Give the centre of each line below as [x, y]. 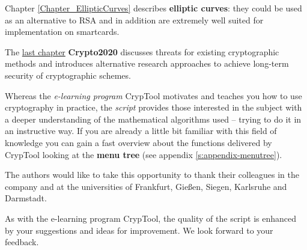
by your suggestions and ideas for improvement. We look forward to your [139, 230]
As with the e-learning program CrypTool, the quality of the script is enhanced [151, 218]
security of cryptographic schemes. [68, 75]
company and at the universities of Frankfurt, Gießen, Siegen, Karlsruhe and [146, 186]
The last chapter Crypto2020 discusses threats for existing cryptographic [142, 51]
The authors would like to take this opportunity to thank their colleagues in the [152, 175]
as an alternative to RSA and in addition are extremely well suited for [134, 20]
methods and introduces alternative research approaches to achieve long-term [147, 63]
